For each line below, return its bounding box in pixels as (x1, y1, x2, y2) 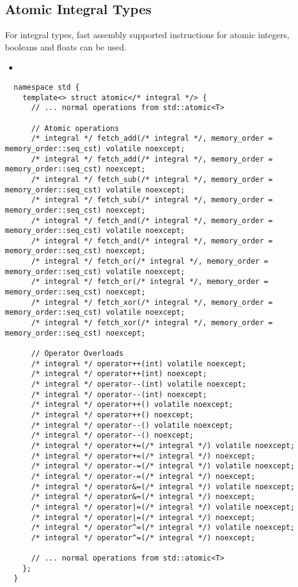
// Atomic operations (31, 124, 120, 133)
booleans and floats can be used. (5, 40, 127, 53)
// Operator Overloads (31, 349, 124, 358)
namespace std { (13, 82, 80, 92)
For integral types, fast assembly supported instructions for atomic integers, (5, 28, 289, 41)
